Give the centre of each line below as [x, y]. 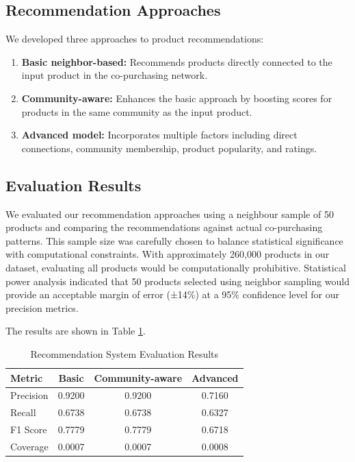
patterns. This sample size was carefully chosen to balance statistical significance [174, 240]
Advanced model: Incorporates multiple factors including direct [159, 135]
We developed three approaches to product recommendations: [135, 39]
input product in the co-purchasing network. [115, 75]
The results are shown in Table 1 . [76, 331]
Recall [23, 412]
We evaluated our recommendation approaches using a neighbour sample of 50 [170, 214]
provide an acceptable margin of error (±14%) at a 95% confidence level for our [172, 294]
